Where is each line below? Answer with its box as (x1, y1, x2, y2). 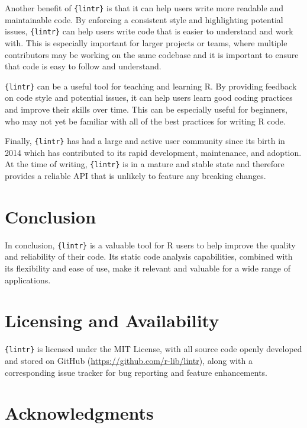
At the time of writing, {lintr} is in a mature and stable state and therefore (5, 158, 285, 170)
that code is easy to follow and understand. (5, 60, 161, 72)
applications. (5, 273, 51, 286)
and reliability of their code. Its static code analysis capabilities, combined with (5, 250, 293, 263)
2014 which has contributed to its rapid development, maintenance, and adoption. (5, 146, 302, 158)
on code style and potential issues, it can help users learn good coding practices (5, 91, 293, 104)
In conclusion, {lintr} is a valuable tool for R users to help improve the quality (5, 238, 296, 251)
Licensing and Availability (5, 308, 219, 333)
